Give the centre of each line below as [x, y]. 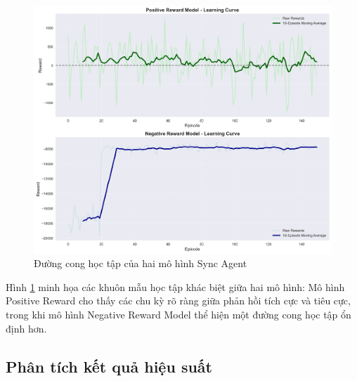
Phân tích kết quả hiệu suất [109, 366]
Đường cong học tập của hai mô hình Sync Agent [141, 263]
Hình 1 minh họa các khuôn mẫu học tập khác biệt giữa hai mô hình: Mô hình [175, 286]
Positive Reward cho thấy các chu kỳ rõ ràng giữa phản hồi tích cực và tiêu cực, [178, 301]
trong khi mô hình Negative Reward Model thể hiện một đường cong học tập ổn [178, 315]
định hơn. [26, 328]
